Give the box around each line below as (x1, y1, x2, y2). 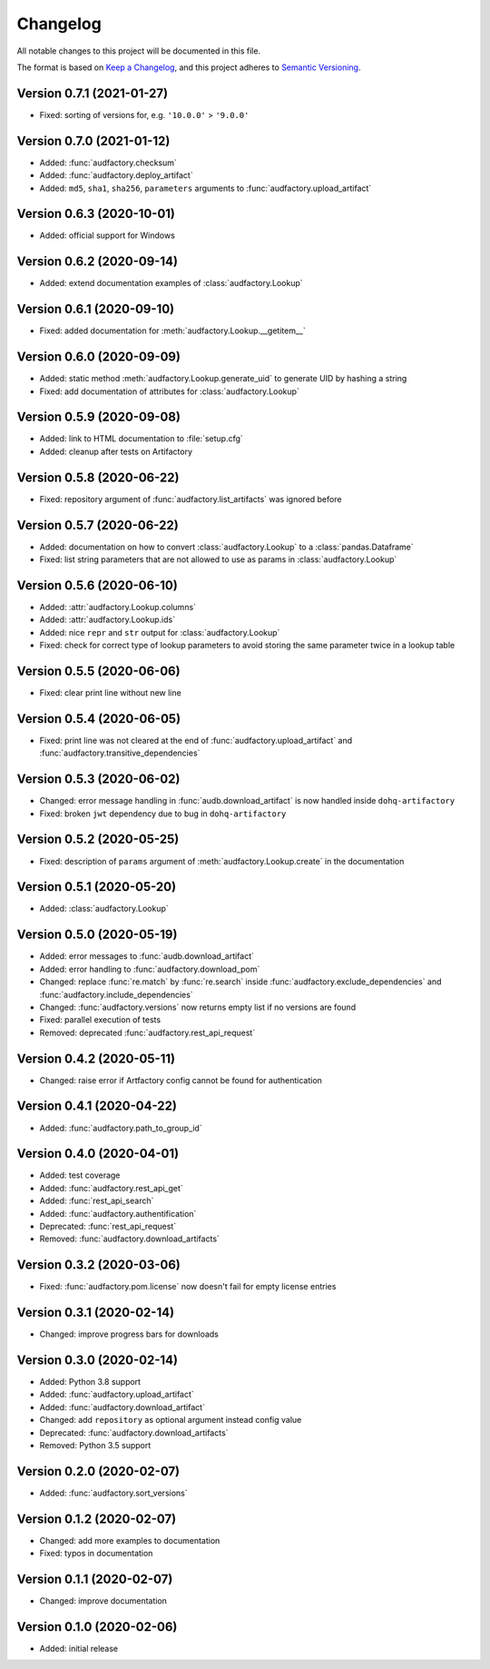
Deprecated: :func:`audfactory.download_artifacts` (39, 1427, 229, 1438)
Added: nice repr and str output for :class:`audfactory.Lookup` (39, 627, 280, 637)
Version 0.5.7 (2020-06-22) (16, 518, 179, 533)
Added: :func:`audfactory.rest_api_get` (39, 1182, 183, 1193)
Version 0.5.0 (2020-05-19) (16, 927, 178, 943)
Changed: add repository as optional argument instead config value (39, 1415, 302, 1426)
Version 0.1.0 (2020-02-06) (16, 1619, 178, 1634)
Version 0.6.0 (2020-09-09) (16, 350, 181, 365)
